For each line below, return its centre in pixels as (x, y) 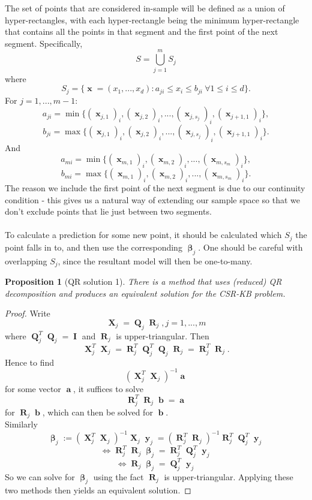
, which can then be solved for (97, 412)
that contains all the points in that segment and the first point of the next (142, 31)
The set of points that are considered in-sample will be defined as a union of (145, 8)
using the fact (118, 476)
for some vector (33, 388)
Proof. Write (28, 313)
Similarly (21, 424)
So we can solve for (40, 476)
